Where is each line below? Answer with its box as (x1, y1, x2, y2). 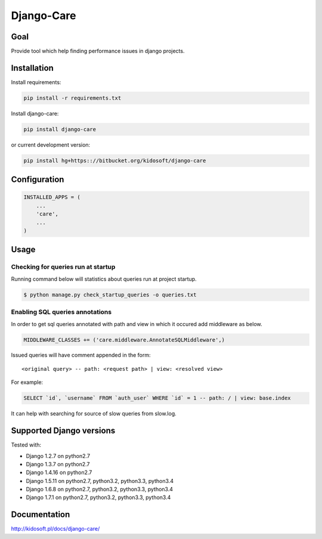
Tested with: (11, 441, 42, 448)
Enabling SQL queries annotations (11, 308, 112, 316)
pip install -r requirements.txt (23, 94, 122, 101)
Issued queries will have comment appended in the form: (11, 352, 151, 359)
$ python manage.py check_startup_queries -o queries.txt (23, 291, 197, 298)
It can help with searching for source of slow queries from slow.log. (11, 410, 177, 417)
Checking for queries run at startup (11, 263, 116, 271)
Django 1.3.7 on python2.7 (26, 460, 90, 467)
